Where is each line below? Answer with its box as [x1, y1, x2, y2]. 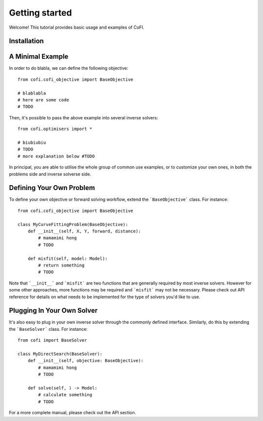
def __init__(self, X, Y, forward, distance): [27, 229, 141, 234]
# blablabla [18, 90, 46, 96]
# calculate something [38, 392, 93, 398]
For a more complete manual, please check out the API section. [9, 410, 136, 416]
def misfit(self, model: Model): [27, 256, 108, 261]
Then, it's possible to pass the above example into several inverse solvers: [9, 115, 158, 120]
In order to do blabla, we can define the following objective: [9, 65, 129, 71]
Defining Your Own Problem [9, 184, 95, 192]
